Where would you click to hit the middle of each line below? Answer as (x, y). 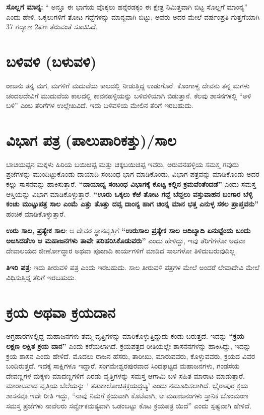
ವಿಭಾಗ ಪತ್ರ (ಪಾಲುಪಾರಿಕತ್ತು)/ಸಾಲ (91, 140)
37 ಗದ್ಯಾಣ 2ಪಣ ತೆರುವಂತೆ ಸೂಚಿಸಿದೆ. (52, 27)
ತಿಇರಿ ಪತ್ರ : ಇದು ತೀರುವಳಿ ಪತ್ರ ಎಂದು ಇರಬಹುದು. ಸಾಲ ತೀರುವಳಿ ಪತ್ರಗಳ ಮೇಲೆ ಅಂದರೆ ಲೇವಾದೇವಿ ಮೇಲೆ (133, 267)
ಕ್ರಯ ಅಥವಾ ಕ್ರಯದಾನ (61, 312)
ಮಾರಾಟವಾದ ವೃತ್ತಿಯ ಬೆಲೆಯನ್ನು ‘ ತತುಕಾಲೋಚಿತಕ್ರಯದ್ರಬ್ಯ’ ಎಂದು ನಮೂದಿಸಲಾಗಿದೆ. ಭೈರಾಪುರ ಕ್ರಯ (127, 385)
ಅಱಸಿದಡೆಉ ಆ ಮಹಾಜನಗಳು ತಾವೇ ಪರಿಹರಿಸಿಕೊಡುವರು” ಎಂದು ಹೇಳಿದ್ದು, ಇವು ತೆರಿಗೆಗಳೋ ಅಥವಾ (126, 240)
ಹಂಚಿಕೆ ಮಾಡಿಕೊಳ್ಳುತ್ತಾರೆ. (36, 213)
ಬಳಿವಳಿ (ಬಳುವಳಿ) (51, 61)
